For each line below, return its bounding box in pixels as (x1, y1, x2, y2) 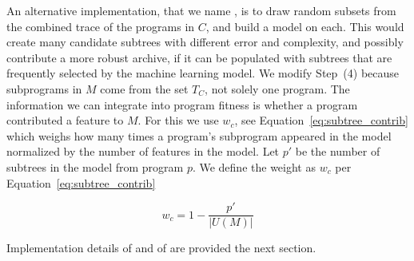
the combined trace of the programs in (6, 18, 195, 34)
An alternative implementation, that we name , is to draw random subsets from (6, 2, 396, 18)
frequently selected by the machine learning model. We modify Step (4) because (6, 65, 400, 81)
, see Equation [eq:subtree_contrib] (234, 112, 408, 129)
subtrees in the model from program (6, 158, 184, 175)
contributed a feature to (6, 112, 124, 129)
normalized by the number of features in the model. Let (6, 143, 280, 160)
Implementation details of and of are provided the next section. (6, 239, 316, 256)
